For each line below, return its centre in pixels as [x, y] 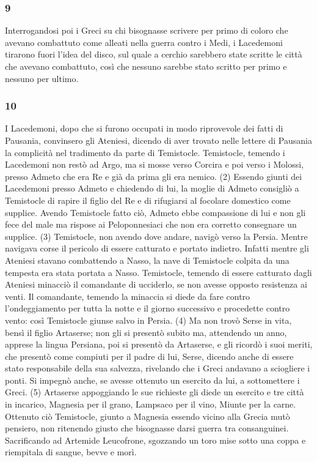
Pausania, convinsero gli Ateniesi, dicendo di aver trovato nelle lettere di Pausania [158, 140]
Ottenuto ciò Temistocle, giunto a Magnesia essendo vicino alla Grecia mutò [148, 416]
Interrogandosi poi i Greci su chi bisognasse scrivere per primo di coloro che [147, 30]
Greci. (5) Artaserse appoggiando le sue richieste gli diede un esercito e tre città [155, 392]
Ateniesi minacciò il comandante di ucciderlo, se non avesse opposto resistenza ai [156, 284]
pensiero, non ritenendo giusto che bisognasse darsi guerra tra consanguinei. [147, 428]
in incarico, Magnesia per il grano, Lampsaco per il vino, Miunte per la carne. [151, 404]
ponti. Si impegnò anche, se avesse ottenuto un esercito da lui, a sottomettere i [152, 380]
